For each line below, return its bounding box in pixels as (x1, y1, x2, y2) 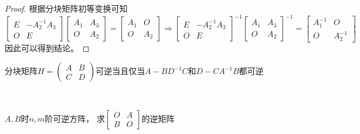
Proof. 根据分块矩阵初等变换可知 (5, 2, 128, 14)
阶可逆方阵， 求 (45, 112, 105, 124)
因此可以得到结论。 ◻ (5, 41, 90, 54)
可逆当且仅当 (96, 65, 145, 77)
